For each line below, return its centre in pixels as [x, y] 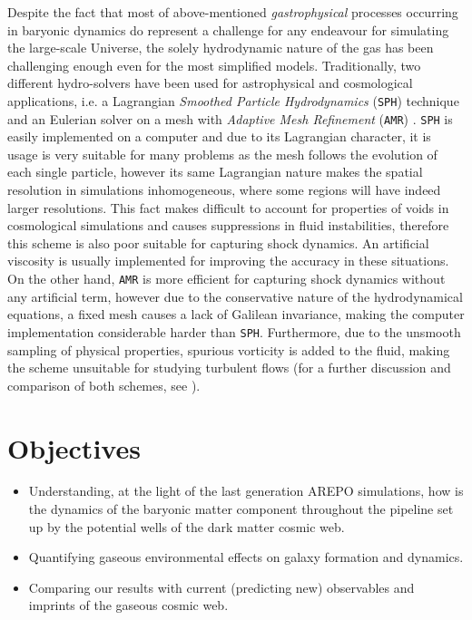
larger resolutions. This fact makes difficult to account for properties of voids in [228, 207]
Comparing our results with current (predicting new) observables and [221, 587]
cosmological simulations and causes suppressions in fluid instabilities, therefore [228, 225]
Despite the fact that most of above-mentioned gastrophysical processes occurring [233, 12]
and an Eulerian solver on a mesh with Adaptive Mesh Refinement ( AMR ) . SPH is [230, 118]
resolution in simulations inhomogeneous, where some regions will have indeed [224, 190]
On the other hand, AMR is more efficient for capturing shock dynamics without [226, 279]
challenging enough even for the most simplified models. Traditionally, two [214, 65]
